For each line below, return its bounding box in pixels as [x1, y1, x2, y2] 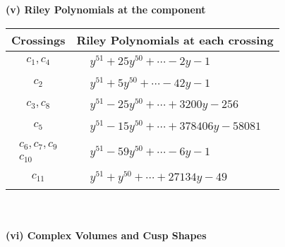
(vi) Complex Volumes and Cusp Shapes [6, 227, 207, 242]
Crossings [11, 31, 66, 48]
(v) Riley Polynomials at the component [6, 2, 206, 16]
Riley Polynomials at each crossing [76, 31, 274, 48]
